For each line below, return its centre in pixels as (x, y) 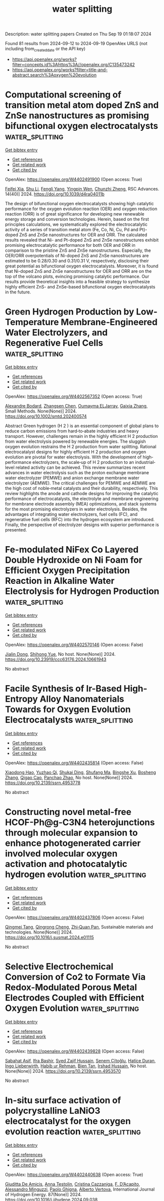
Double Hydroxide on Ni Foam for (74, 560)
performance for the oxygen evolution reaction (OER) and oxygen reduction (81, 209)
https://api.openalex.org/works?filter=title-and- (60, 70)
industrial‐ (145, 462)
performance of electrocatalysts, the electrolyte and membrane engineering (82, 499)
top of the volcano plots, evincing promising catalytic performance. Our (77, 276)
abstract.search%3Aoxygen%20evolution (54, 75)
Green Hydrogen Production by (70, 312)
